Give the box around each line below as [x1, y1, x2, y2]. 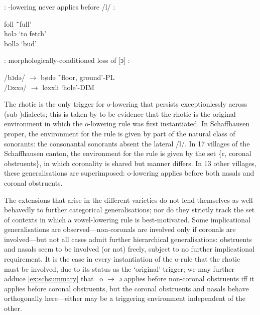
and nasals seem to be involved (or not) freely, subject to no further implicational [4, 244, 255, 254]
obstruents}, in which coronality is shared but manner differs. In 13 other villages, [4, 157, 256, 168]
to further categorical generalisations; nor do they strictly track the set [37, 204, 255, 215]
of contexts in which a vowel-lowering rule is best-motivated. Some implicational [4, 214, 251, 224]
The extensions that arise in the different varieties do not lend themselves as [4, 194, 239, 205]
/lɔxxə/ [4, 82, 27, 92]
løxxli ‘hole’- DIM [42, 82, 94, 92]
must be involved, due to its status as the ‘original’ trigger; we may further [4, 263, 235, 274]
